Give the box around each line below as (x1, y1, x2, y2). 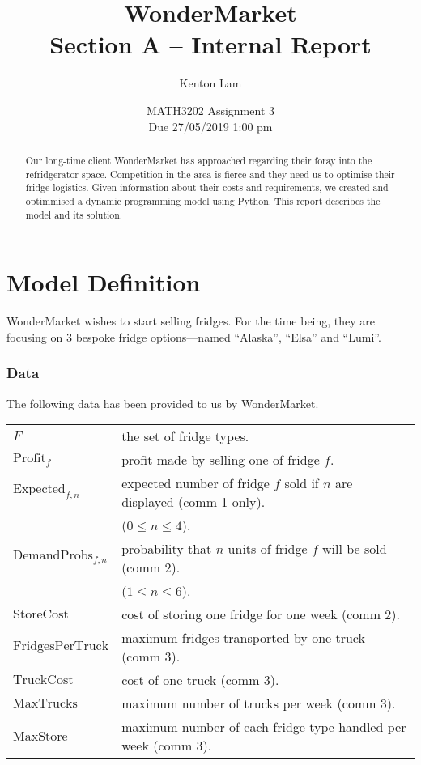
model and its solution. (25, 207, 123, 221)
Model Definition (6, 266, 201, 299)
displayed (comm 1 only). (121, 492, 266, 512)
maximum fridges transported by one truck (121, 628, 365, 648)
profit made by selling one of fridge (121, 450, 320, 470)
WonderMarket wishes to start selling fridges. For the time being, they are (6, 312, 376, 329)
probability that (121, 539, 212, 559)
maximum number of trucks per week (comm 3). (121, 694, 396, 713)
